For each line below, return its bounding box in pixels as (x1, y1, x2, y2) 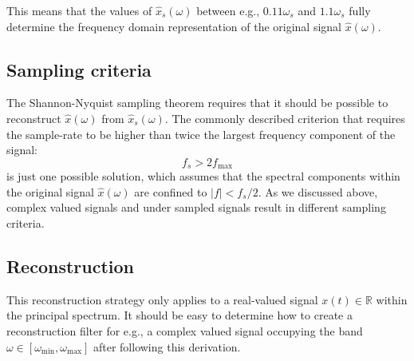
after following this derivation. (93, 338, 241, 355)
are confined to (134, 183, 207, 200)
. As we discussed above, (258, 183, 378, 200)
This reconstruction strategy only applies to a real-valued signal (6, 291, 318, 307)
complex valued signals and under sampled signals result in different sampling (6, 199, 386, 216)
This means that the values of (6, 2, 152, 18)
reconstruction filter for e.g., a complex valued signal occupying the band (6, 322, 363, 339)
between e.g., (196, 2, 260, 18)
